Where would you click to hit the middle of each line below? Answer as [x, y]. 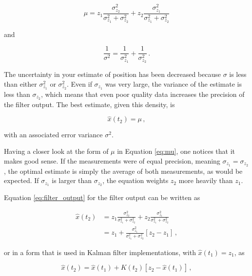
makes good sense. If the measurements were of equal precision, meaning [112, 160]
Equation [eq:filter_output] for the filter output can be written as [102, 197]
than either [20, 83]
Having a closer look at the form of [56, 151]
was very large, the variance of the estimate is [173, 83]
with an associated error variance [53, 135]
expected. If [21, 180]
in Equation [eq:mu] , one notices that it [176, 151]
